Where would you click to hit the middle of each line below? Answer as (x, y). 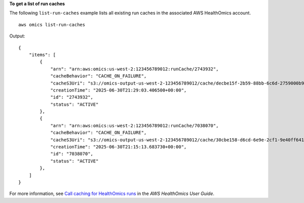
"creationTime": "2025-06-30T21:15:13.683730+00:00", (119, 147)
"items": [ (42, 55)
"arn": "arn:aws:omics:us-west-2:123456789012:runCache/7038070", (135, 126)
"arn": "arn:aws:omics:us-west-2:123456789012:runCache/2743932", (135, 69)
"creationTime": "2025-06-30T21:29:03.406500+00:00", (119, 90)
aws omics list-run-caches (52, 25)
